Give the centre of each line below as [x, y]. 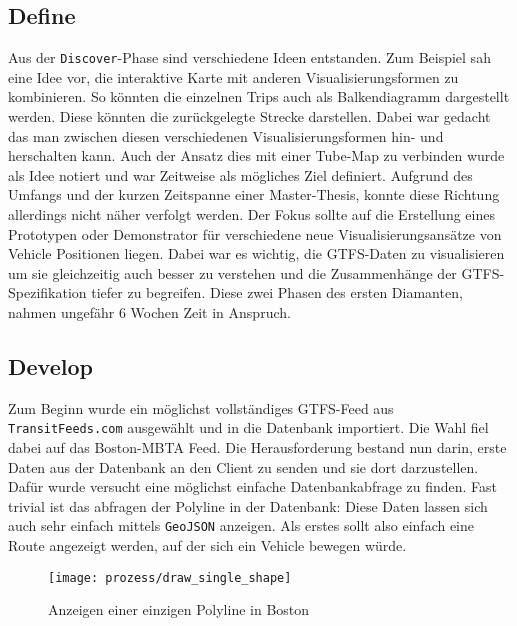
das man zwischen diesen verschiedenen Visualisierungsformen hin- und [226, 135]
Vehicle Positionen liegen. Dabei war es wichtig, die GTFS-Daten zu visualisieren [256, 253]
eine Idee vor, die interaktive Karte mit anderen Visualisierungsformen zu [233, 76]
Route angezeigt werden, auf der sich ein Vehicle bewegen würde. [207, 545]
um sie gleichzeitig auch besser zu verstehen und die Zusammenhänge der [232, 272]
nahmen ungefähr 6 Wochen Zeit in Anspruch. [149, 311]
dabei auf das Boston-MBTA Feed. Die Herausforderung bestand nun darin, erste [257, 447]
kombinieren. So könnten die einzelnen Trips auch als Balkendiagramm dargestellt [259, 96]
